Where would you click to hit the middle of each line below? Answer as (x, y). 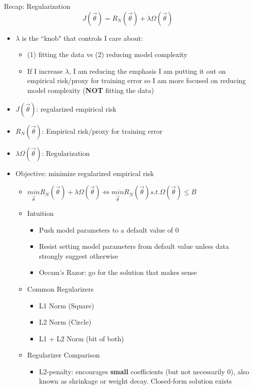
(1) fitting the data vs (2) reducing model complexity (107, 54)
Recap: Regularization (37, 6)
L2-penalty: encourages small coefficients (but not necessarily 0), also (144, 371)
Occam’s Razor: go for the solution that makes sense (118, 272)
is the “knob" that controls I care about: (82, 38)
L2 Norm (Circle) (65, 322)
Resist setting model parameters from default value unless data (134, 246)
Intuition (41, 213)
